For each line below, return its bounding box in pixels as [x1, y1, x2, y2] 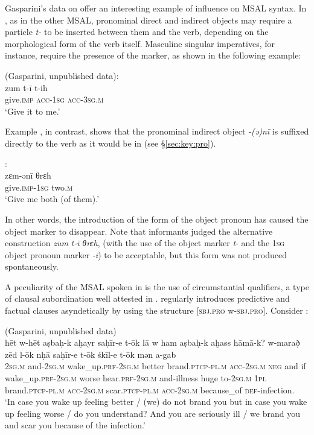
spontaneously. [5, 260, 59, 273]
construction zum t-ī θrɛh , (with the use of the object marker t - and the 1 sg [5, 237, 285, 249]
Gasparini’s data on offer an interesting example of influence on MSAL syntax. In [5, 2, 307, 14]
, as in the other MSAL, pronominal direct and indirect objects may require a [5, 13, 292, 26]
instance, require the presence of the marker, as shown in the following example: [5, 49, 301, 62]
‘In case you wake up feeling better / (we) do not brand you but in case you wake [5, 395, 307, 408]
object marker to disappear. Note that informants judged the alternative [5, 224, 273, 237]
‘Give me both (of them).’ [5, 192, 100, 205]
